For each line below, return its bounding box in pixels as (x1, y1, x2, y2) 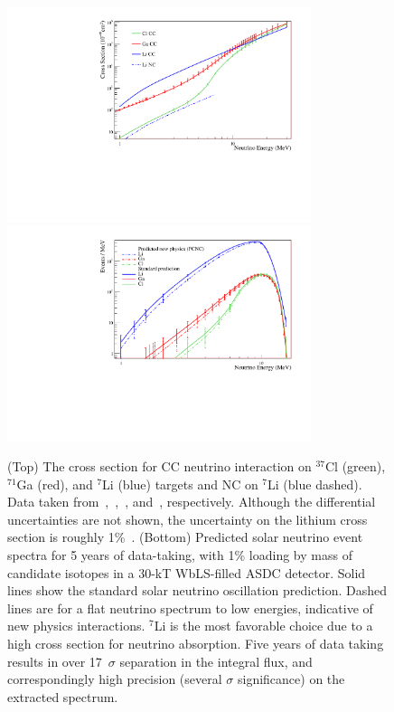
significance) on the (237, 669, 345, 688)
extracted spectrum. (7, 687, 118, 706)
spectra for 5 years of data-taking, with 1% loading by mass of (7, 546, 352, 565)
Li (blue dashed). (267, 474, 362, 493)
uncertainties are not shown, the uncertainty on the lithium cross (7, 509, 368, 528)
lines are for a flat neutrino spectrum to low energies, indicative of (7, 598, 373, 617)
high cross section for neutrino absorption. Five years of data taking (7, 634, 384, 653)
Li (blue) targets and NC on (102, 474, 258, 493)
